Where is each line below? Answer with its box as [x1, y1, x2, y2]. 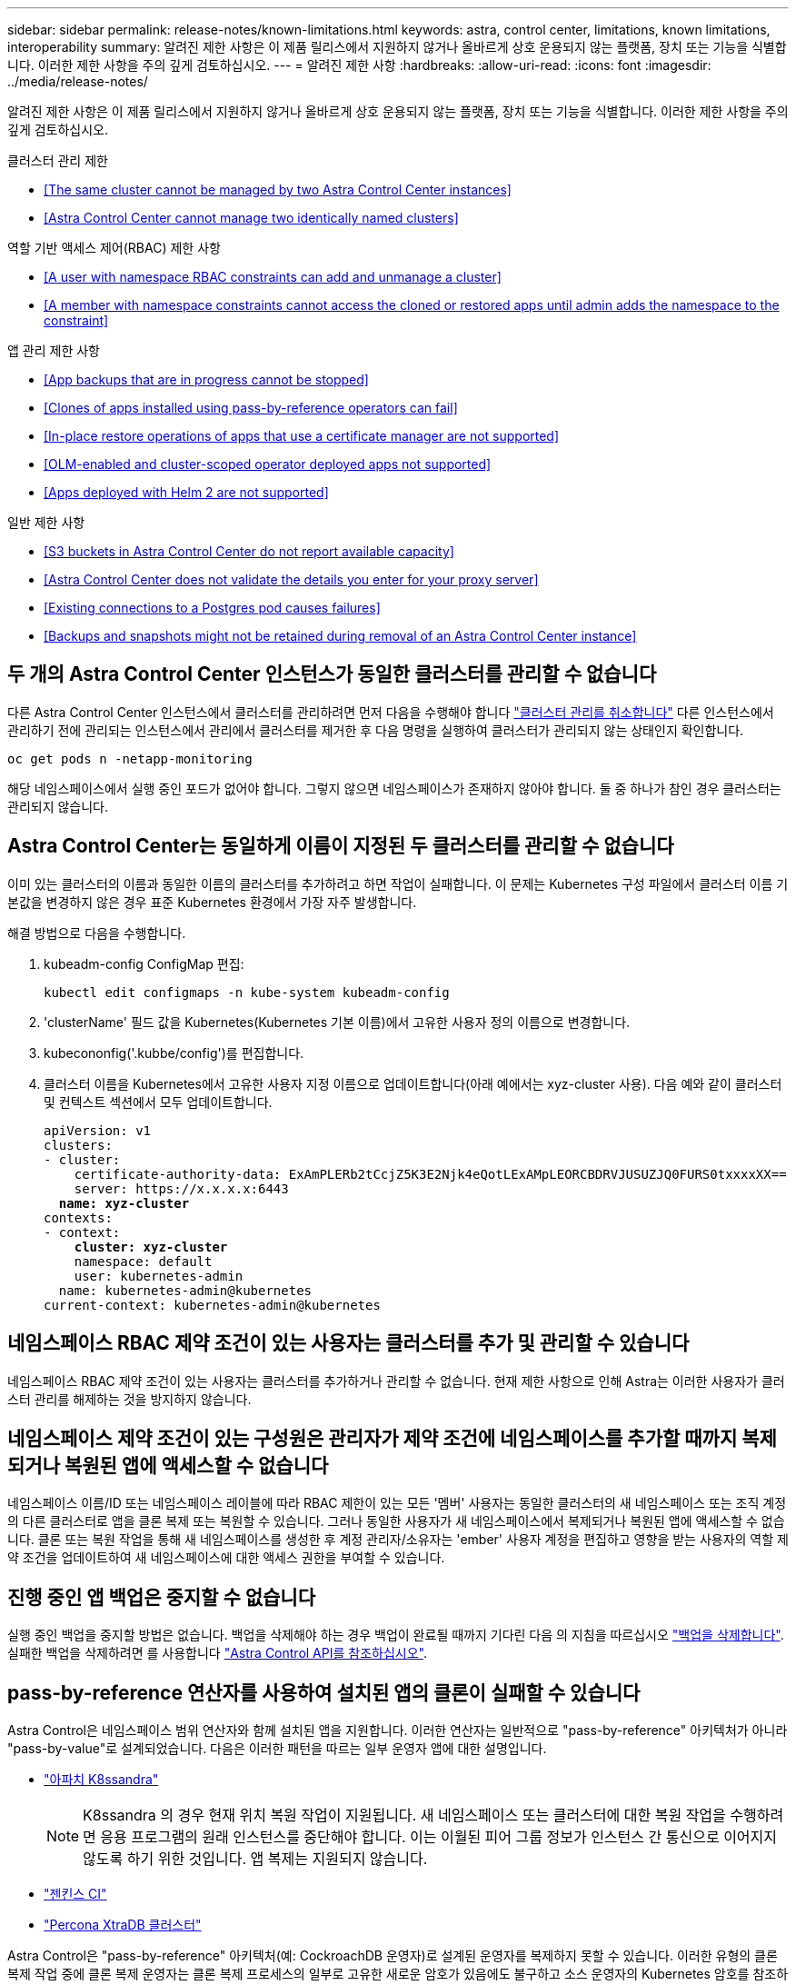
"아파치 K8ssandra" [44, 1771, 159, 1788]
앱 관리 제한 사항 [7, 343, 100, 358]
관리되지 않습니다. [7, 798, 109, 814]
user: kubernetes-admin [74, 1268, 244, 1283]
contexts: [44, 1210, 113, 1225]
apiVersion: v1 [44, 1122, 152, 1138]
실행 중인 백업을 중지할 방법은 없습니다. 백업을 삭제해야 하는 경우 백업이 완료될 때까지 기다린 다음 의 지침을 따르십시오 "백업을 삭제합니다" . [7, 1627, 784, 1643]
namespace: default [74, 1253, 213, 1269]
